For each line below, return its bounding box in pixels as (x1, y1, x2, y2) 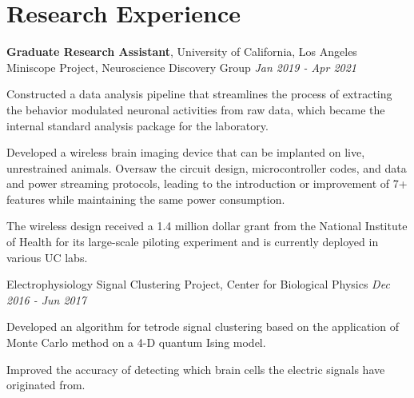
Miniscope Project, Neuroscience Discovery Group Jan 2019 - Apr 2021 (6, 58, 357, 75)
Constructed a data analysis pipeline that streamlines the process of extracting (6, 86, 392, 102)
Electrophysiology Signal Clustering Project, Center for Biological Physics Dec (6, 276, 390, 293)
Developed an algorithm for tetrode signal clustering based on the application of (6, 318, 400, 335)
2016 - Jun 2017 (6, 291, 87, 308)
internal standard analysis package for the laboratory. (6, 117, 269, 133)
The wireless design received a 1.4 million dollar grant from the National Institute (6, 217, 408, 234)
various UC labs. (6, 249, 88, 265)
